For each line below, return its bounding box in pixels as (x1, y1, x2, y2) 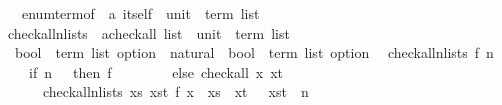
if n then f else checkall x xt (28, 61, 284, 82)
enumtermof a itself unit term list (21, 3, 260, 23)
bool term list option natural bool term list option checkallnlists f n (14, 42, 494, 63)
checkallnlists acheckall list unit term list (7, 22, 290, 43)
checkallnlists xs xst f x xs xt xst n (42, 81, 309, 102)
